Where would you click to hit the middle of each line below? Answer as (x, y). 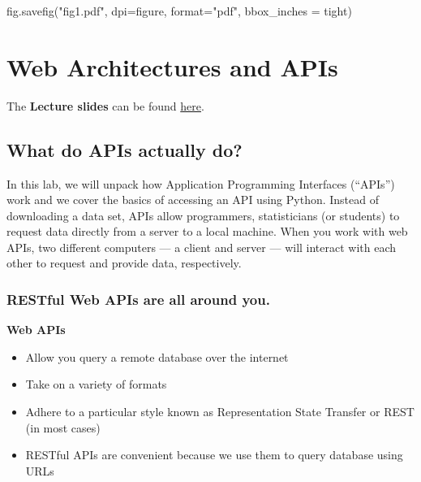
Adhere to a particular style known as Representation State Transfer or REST (220, 412)
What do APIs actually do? (125, 149)
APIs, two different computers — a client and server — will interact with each (202, 247)
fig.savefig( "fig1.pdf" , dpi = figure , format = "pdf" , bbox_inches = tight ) (179, 11)
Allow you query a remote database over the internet (157, 356)
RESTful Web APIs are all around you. (138, 299)
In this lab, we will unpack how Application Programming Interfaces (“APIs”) (201, 183)
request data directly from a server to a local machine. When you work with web (207, 231)
